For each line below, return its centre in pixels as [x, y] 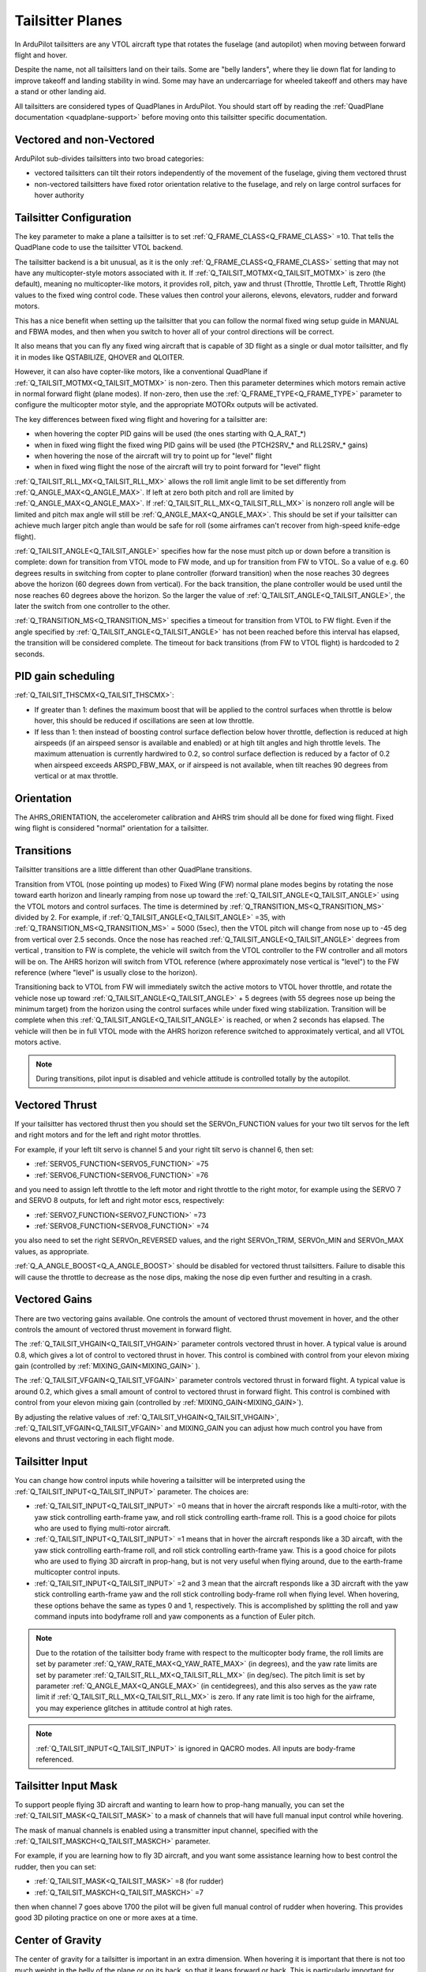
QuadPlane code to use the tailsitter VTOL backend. [99, 248]
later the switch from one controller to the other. [92, 606]
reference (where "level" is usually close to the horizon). [106, 972]
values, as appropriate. [52, 1251]
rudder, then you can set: [56, 1866]
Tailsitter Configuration [73, 217]
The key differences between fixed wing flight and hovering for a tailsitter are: [141, 419]
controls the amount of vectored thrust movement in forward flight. [123, 1329]
